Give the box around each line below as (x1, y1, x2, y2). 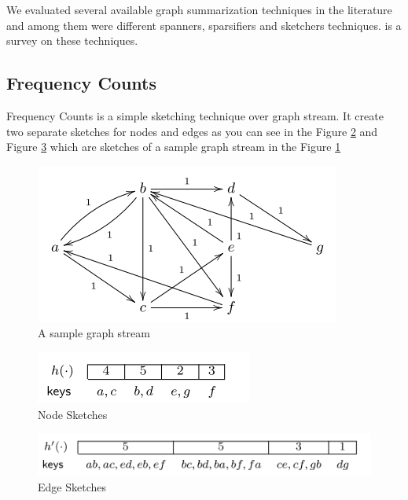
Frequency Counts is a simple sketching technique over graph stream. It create (6, 107, 384, 123)
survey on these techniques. (6, 32, 138, 49)
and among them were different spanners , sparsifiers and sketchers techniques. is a (6, 17, 402, 33)
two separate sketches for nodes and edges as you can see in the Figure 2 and (6, 123, 378, 139)
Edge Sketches (38, 478, 106, 494)
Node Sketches (38, 406, 108, 422)
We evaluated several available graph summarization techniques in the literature (6, 2, 392, 17)
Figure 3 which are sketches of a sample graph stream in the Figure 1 (6, 138, 341, 155)
